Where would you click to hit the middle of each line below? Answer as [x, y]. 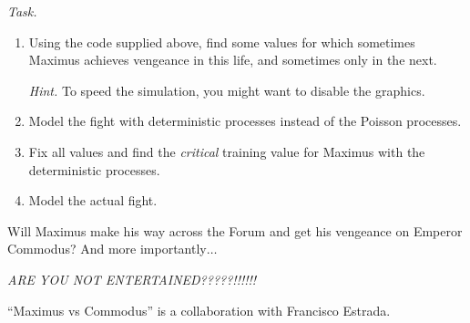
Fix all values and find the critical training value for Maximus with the [227, 151]
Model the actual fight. [93, 200]
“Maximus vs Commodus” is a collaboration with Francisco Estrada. [199, 310]
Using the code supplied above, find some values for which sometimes [222, 42]
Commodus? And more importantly [107, 249]
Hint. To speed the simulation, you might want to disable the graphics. [227, 90]
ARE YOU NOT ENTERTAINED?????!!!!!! [132, 279]
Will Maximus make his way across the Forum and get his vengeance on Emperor [235, 230]
